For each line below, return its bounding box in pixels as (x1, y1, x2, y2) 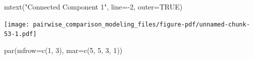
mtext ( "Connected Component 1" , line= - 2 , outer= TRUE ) (4, 1, 183, 11)
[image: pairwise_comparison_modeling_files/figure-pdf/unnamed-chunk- (4, 20, 250, 28)
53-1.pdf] (4, 30, 37, 38)
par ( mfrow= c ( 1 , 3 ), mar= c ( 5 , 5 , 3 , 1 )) (4, 44, 123, 55)
